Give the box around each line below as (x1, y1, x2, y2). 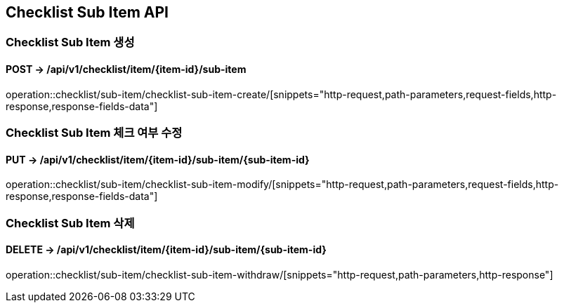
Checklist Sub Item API (6, 4, 169, 21)
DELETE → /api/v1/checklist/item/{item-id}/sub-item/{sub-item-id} (6, 243, 327, 256)
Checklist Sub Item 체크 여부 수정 (6, 126, 183, 140)
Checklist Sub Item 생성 (6, 35, 135, 50)
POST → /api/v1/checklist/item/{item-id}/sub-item (6, 63, 247, 76)
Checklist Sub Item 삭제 (6, 215, 135, 230)
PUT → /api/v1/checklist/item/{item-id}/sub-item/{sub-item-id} (6, 153, 310, 166)
